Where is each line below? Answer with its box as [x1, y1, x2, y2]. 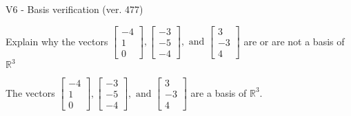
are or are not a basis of [243, 34, 345, 48]
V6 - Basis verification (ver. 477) [6, 2, 143, 16]
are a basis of [190, 85, 247, 100]
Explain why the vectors [6, 34, 108, 48]
